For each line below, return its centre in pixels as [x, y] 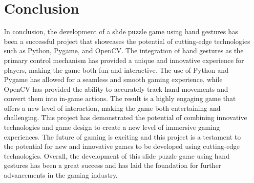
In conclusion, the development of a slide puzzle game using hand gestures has [121, 31]
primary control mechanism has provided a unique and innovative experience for [124, 60]
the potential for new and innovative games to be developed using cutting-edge [122, 146]
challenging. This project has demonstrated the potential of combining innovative [126, 117]
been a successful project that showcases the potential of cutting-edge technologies [127, 41]
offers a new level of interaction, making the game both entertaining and [112, 108]
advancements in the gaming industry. [61, 175]
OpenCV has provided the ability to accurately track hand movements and [116, 89]
